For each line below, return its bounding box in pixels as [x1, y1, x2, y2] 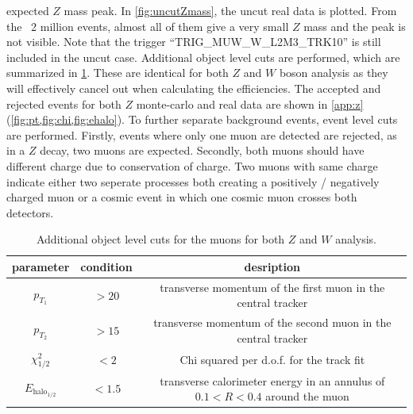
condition [80, 258, 133, 274]
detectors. [6, 204, 54, 220]
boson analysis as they [279, 64, 388, 81]
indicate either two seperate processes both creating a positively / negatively [6, 173, 380, 190]
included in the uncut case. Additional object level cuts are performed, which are [6, 48, 400, 65]
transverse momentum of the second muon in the [153, 314, 392, 331]
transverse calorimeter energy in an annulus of [160, 372, 385, 389]
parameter [12, 258, 70, 274]
